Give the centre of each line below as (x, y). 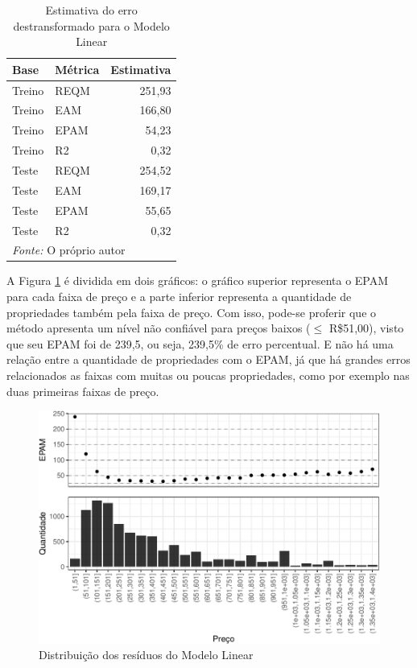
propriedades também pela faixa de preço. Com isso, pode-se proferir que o (192, 312)
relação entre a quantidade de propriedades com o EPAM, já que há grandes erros (208, 359)
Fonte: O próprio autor (69, 250)
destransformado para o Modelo (91, 25)
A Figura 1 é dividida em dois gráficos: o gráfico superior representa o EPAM (198, 280)
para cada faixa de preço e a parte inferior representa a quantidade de (179, 297)
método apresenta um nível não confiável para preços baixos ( (159, 328)
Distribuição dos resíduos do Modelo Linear (146, 655)
